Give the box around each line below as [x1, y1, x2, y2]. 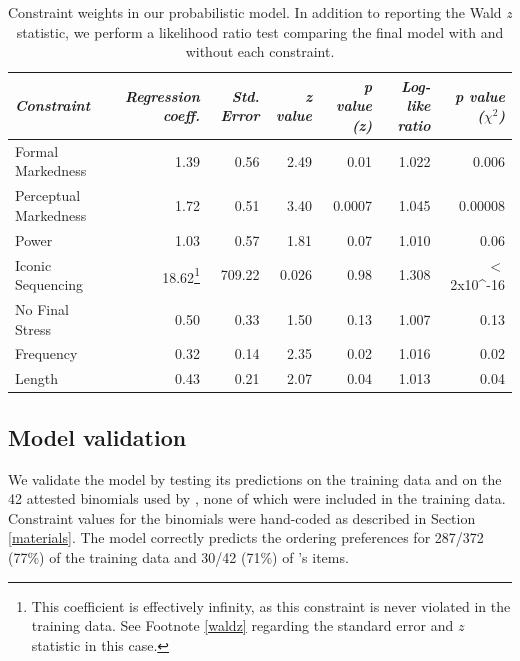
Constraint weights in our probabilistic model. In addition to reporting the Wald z [8, 2, 513, 22]
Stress [15, 318, 51, 339]
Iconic [15, 254, 52, 275]
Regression [125, 85, 200, 106]
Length [15, 368, 58, 389]
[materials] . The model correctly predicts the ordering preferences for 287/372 [8, 527, 484, 548]
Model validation [8, 421, 187, 452]
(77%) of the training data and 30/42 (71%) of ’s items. [8, 546, 349, 567]
